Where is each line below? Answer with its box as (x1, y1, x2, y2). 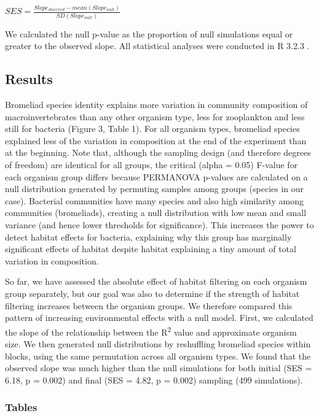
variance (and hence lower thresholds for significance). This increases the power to (5, 218, 314, 231)
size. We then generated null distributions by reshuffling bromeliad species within (5, 337, 311, 350)
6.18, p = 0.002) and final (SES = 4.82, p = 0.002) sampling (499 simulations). (5, 373, 303, 386)
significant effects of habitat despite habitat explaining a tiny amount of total (5, 242, 296, 255)
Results (5, 69, 53, 88)
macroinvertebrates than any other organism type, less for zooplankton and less (5, 110, 305, 123)
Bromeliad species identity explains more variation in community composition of (5, 98, 308, 111)
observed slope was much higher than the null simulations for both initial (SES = (5, 361, 312, 374)
